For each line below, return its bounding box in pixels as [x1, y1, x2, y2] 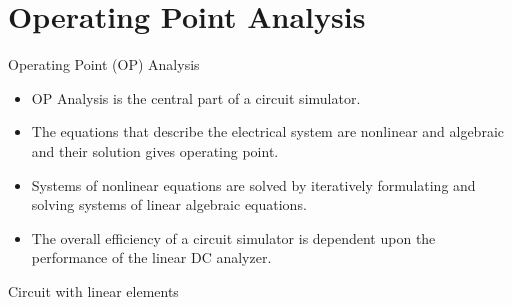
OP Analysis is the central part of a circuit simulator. [31, 87, 361, 108]
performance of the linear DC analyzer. [31, 247, 272, 268]
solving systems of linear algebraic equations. [31, 194, 307, 215]
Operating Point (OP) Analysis [8, 54, 200, 75]
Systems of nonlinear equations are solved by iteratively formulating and [31, 174, 476, 195]
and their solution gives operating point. [31, 140, 279, 161]
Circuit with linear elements [8, 280, 179, 301]
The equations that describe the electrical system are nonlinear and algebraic [31, 121, 505, 142]
